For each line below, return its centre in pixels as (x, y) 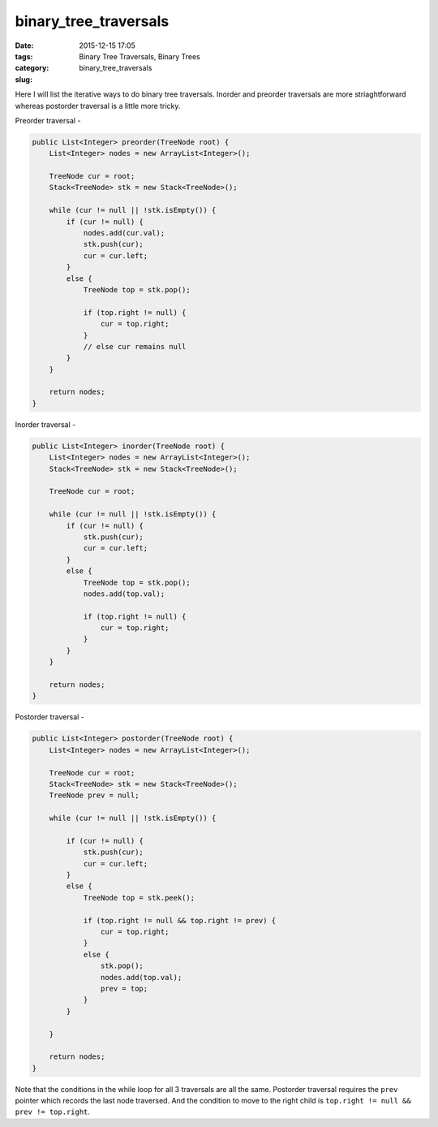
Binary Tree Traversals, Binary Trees (140, 56)
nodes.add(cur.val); (124, 233)
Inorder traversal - (45, 424)
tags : (24, 56)
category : (32, 68)
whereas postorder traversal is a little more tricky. (98, 106)
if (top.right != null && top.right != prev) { (180, 920)
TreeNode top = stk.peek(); (139, 898)
